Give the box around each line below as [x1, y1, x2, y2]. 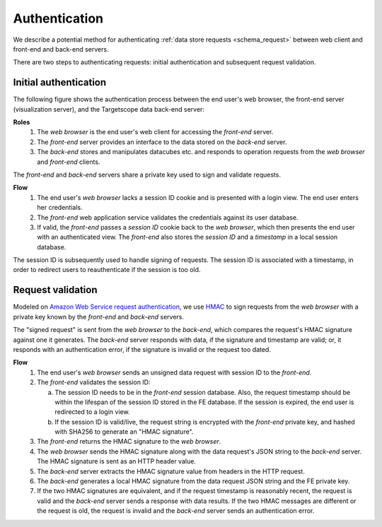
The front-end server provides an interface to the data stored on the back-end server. [37, 138, 287, 146]
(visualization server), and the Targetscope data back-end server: [13, 105, 205, 113]
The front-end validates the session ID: [37, 378, 151, 386]
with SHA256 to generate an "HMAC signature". [54, 427, 194, 436]
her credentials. [37, 203, 83, 212]
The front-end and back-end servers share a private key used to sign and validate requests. [13, 170, 281, 179]
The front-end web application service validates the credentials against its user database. [37, 213, 299, 222]
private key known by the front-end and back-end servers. [13, 312, 184, 321]
